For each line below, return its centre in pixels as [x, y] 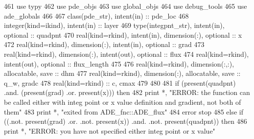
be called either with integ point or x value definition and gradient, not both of [123, 102]
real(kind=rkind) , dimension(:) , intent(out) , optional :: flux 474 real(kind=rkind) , [127, 54]
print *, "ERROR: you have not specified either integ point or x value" [110, 130]
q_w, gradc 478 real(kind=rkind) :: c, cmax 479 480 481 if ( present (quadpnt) [120, 82]
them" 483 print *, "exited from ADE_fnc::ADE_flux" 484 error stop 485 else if [124, 111]
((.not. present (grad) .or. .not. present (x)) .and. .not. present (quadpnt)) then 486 [126, 121]
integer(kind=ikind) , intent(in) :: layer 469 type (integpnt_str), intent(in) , [114, 25]
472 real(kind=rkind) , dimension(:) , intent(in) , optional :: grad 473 [104, 44]
